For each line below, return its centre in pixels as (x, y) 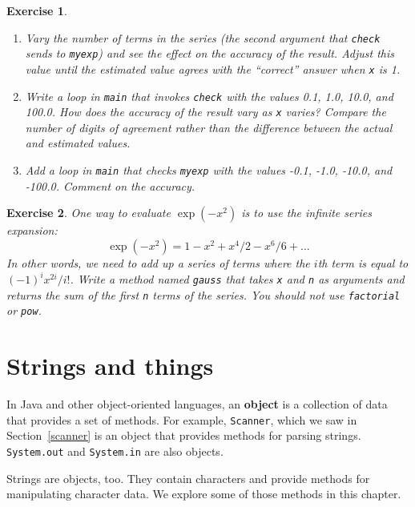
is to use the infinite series (306, 213)
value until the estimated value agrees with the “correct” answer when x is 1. (213, 68)
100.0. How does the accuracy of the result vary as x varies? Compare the (205, 112)
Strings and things (110, 366)
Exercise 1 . (37, 10)
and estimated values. (78, 143)
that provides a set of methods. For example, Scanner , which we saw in (182, 419)
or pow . (24, 310)
